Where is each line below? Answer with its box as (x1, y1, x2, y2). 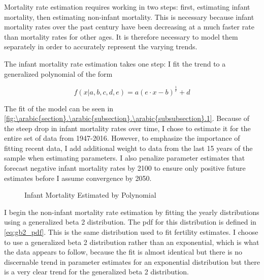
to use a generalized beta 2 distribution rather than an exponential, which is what (4, 236, 259, 247)
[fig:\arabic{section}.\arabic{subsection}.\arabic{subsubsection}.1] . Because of (4, 113, 250, 123)
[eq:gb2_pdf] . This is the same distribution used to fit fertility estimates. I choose (4, 227, 258, 237)
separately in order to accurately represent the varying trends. (4, 41, 197, 52)
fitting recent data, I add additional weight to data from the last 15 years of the (4, 142, 253, 153)
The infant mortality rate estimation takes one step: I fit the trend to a (4, 58, 226, 69)
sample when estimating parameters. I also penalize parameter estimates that (4, 152, 245, 163)
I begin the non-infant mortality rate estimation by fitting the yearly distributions (4, 206, 259, 217)
